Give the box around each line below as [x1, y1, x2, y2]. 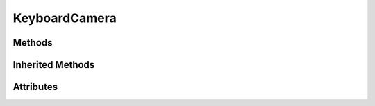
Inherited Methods [12, 59, 95, 71]
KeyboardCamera [12, 10, 117, 26]
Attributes [12, 81, 58, 93]
